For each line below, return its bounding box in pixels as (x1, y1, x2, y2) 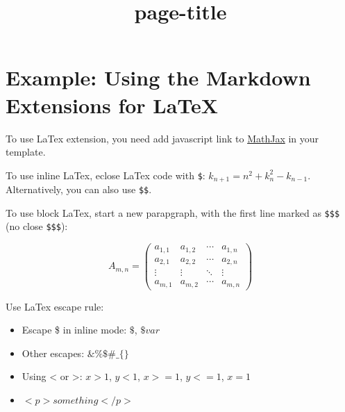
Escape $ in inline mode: (22, 322, 127, 337)
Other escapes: (22, 345, 85, 360)
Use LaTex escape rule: (6, 299, 104, 313)
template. (6, 145, 46, 159)
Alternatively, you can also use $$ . (6, 182, 152, 197)
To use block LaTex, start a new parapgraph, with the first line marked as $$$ (6, 205, 340, 220)
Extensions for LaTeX (6, 90, 219, 119)
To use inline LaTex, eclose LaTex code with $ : (6, 167, 205, 182)
